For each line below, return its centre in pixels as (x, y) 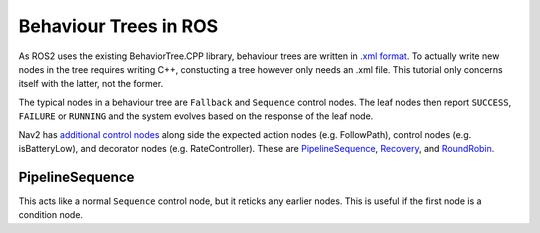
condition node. (51, 215)
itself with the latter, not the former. (91, 84)
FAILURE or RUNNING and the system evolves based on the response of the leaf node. (196, 116)
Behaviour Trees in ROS (118, 26)
